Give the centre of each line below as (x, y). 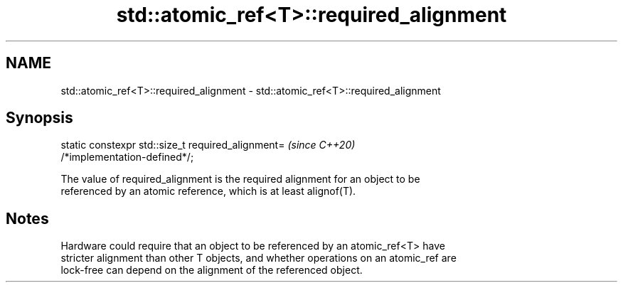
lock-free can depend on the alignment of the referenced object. (212, 270)
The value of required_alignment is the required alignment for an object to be (240, 179)
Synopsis (39, 118)
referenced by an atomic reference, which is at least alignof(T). (208, 191)
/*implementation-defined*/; (127, 157)
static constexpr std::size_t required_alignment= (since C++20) (208, 145)
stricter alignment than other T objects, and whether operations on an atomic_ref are (259, 258)
